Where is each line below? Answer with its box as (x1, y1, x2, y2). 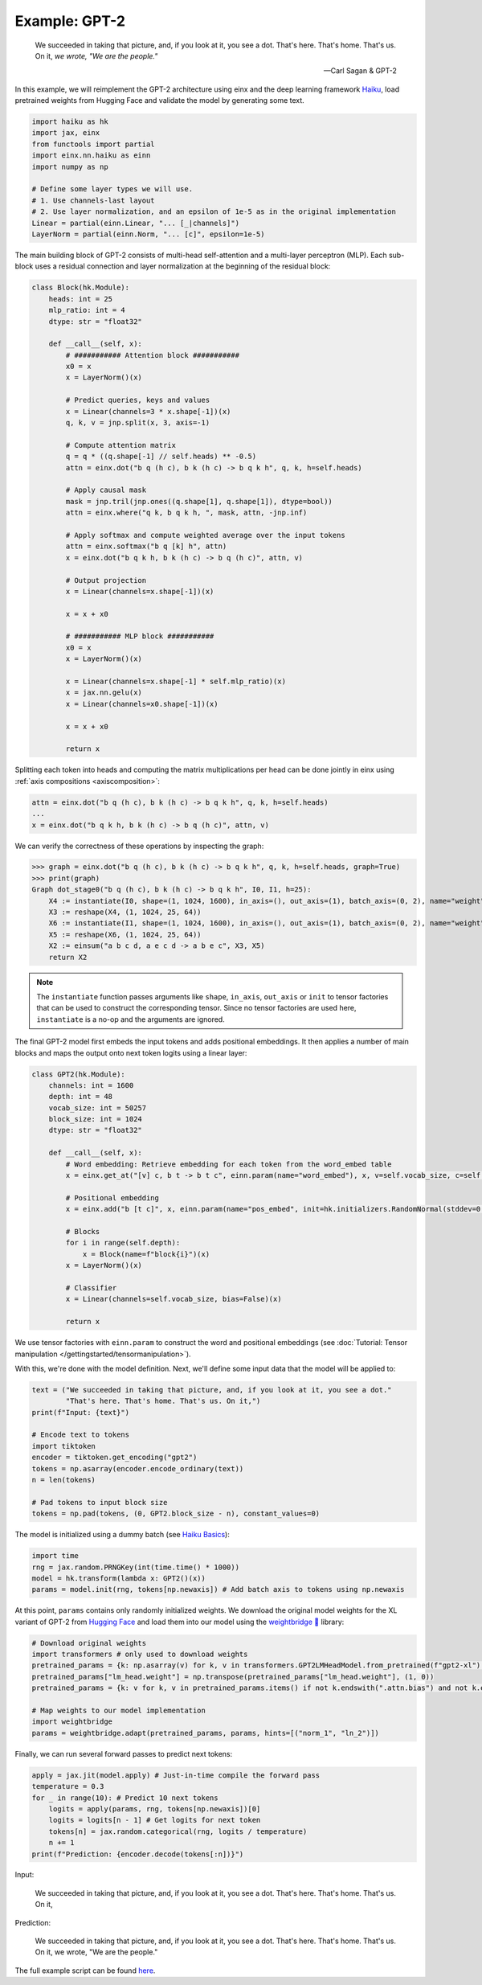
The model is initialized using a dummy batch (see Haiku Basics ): (14, 1530, 231, 1540)
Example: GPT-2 (14, 12, 126, 30)
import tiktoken (31, 1442, 96, 1450)
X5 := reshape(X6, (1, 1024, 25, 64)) (48, 929, 202, 939)
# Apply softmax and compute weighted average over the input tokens (65, 531, 345, 539)
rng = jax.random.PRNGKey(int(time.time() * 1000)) (31, 1562, 240, 1572)
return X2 (48, 953, 88, 962)
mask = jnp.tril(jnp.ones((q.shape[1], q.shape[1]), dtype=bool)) (65, 497, 333, 506)
